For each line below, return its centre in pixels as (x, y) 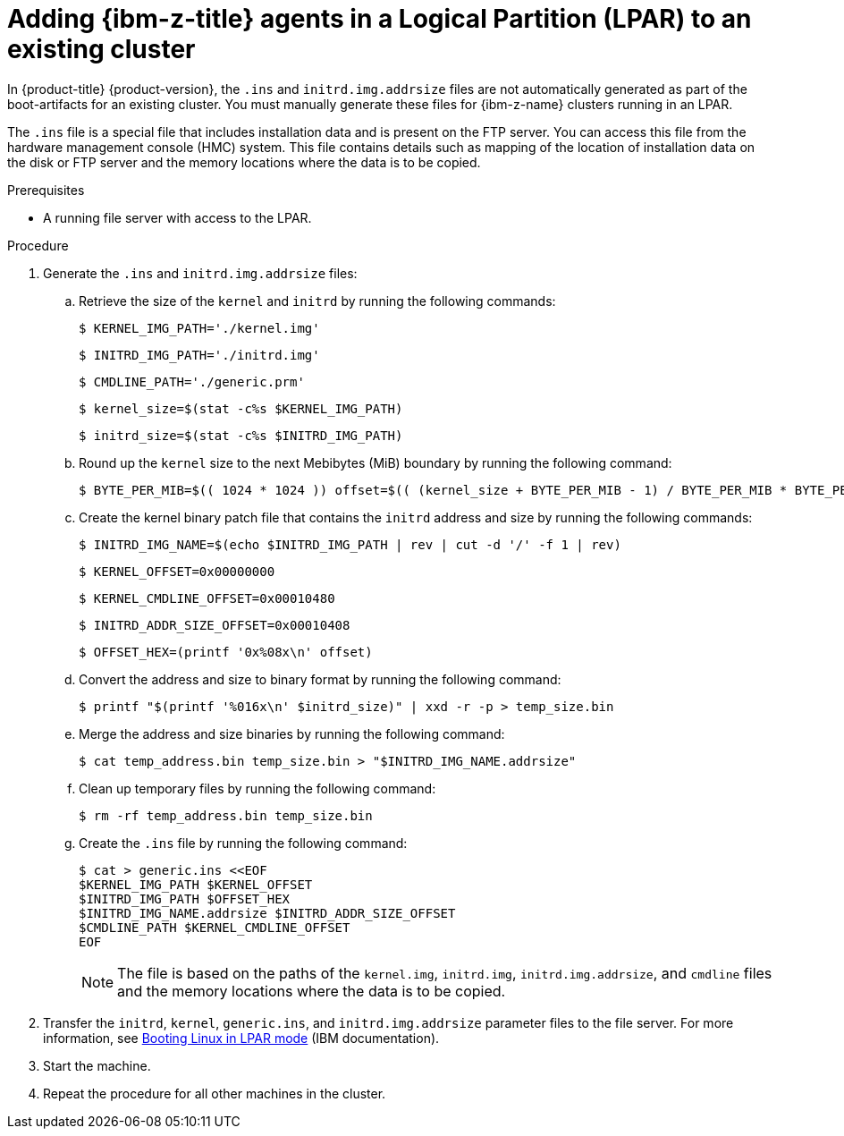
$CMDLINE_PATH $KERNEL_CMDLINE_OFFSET (215, 927)
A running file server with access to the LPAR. (177, 217)
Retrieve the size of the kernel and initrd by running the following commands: (317, 301)
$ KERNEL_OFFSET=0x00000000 (177, 571)
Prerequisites (46, 190)
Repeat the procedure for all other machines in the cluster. (215, 1093)
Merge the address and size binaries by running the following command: (292, 733)
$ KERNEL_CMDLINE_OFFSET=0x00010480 (207, 598)
